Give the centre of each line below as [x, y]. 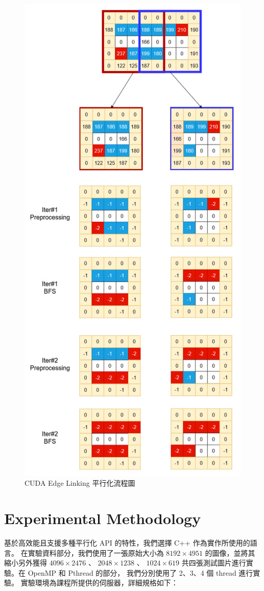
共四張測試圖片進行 [214, 563]
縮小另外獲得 [26, 563]
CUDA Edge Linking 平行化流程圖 [80, 483]
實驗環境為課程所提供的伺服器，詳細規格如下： [99, 583]
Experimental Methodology [103, 518]
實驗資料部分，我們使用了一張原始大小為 [96, 552]
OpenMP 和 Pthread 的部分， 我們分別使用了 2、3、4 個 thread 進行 [140, 572]
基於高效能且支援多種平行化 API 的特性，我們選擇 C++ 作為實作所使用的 [127, 543]
